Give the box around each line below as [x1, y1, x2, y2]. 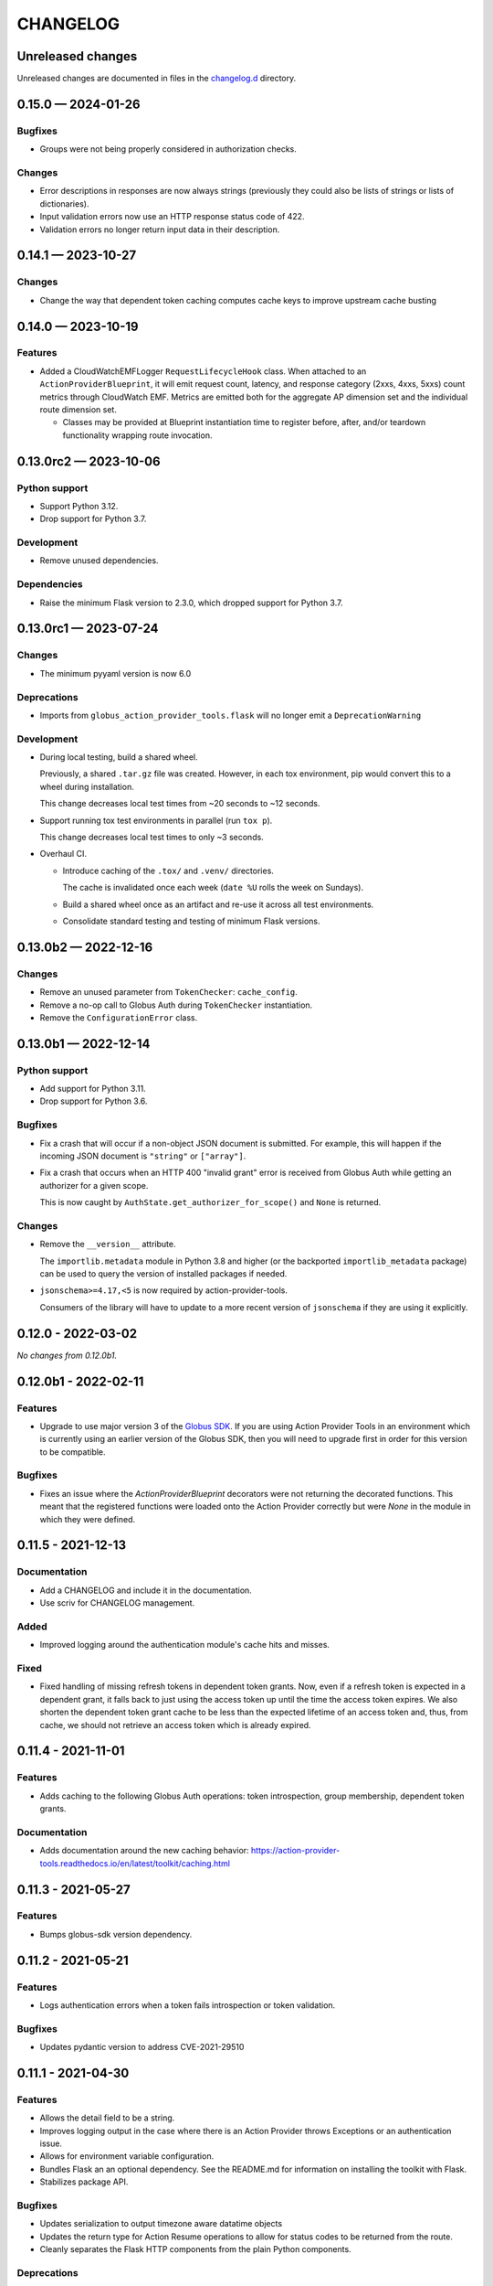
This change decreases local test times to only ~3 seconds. [39, 832, 264, 843]
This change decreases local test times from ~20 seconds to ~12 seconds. [39, 798, 320, 809]
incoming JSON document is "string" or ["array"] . [39, 1150, 246, 1161]
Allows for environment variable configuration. [39, 2151, 215, 2162]
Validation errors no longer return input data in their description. [39, 224, 280, 235]
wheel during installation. [39, 781, 134, 792]
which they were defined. [39, 1513, 136, 1524]
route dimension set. [39, 404, 118, 415]
